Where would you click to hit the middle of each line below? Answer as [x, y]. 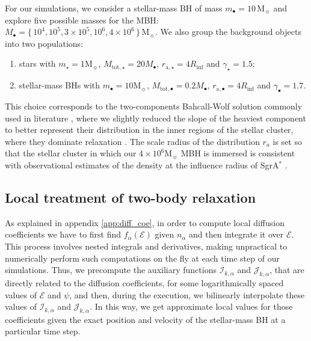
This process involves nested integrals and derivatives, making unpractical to [146, 246]
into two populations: [44, 43]
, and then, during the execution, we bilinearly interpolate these [187, 294]
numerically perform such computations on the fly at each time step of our [142, 258]
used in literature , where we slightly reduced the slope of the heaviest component [155, 118]
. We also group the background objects [228, 32]
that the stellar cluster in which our [71, 153]
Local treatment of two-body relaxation [131, 197]
